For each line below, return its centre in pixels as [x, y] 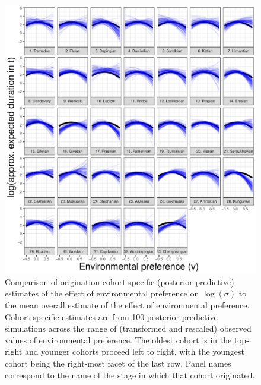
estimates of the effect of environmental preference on [102, 293]
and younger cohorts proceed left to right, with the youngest [135, 351]
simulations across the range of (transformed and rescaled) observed [128, 328]
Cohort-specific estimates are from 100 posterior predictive [111, 316]
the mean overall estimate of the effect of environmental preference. [127, 305]
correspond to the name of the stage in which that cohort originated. [130, 375]
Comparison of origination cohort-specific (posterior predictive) [120, 281]
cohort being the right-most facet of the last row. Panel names [118, 363]
